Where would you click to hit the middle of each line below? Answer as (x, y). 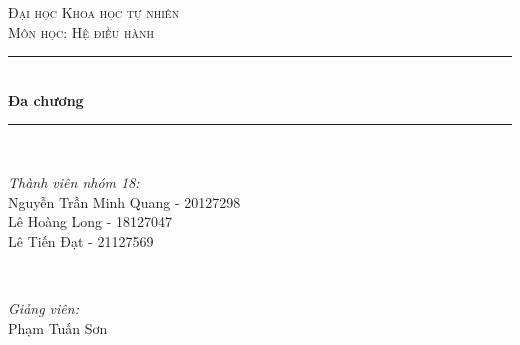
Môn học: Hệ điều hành (81, 31)
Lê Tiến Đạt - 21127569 (81, 240)
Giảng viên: (43, 307)
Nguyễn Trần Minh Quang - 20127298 (124, 201)
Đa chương (46, 99)
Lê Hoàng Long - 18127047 (90, 221)
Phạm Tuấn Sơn (58, 327)
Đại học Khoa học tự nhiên (94, 12)
